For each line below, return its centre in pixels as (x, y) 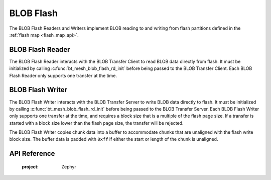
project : (30, 166)
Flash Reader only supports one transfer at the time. (63, 75)
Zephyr (69, 166)
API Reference (32, 154)
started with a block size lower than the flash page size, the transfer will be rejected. (96, 123)
